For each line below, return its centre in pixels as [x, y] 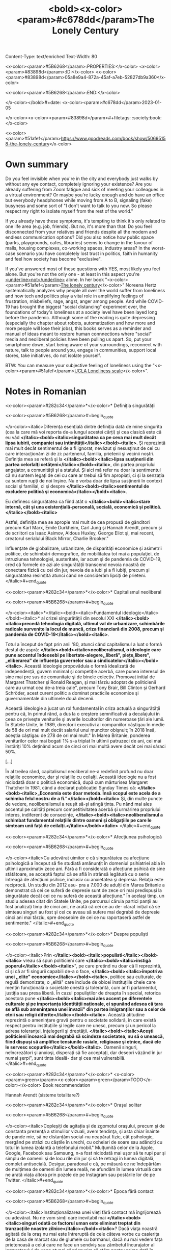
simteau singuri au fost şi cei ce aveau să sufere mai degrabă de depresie [83, 912]
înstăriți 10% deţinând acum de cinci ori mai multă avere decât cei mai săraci [85, 746]
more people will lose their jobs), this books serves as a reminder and [78, 328]
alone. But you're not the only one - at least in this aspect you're [73, 274]
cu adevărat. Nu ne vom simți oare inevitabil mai [55, 1217]
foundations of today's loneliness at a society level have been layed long [81, 312]
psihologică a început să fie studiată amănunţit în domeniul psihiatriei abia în [85, 863]
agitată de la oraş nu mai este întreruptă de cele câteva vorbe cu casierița [82, 1234]
